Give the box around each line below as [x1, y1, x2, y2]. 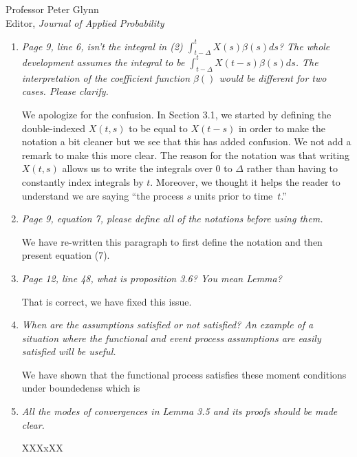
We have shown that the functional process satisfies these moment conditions [21, 367, 347, 381]
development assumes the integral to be [21, 54, 185, 69]
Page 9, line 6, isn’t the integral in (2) [21, 39, 183, 53]
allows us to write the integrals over [62, 161, 213, 176]
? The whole [278, 39, 330, 53]
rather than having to [246, 161, 338, 176]
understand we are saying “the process [21, 188, 184, 202]
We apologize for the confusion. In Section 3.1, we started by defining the [21, 107, 332, 121]
